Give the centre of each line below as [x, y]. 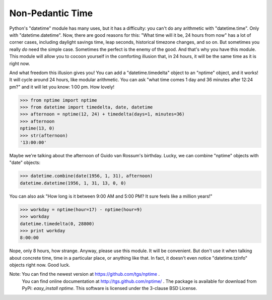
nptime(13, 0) [37, 128]
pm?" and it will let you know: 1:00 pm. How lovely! [62, 87]
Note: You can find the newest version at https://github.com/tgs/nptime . [84, 274]
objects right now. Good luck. [40, 265]
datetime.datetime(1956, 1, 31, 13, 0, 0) [73, 183]
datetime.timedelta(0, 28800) [57, 224]
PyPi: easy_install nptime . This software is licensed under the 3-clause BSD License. [110, 288]
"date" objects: [25, 163]
